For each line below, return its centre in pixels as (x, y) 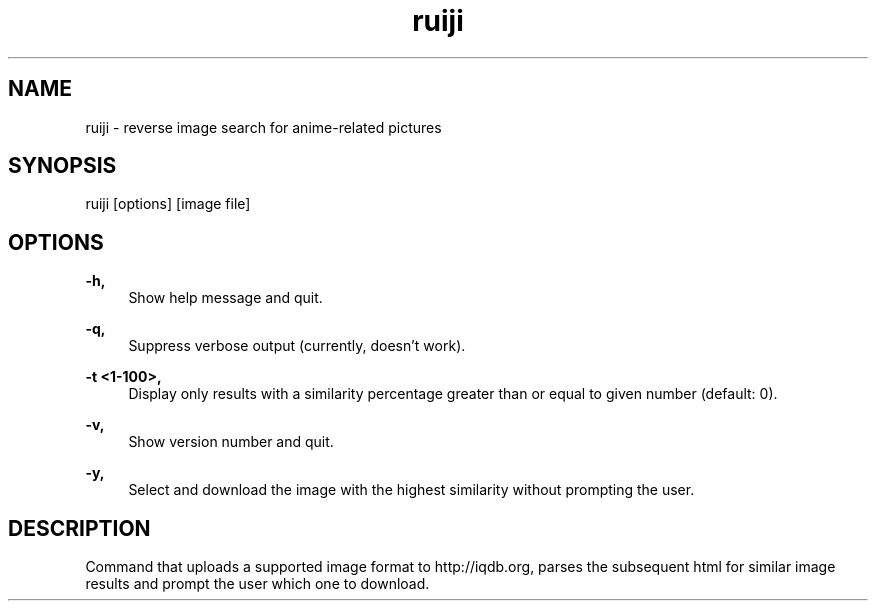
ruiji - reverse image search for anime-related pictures (263, 127)
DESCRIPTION (79, 528)
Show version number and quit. (231, 442)
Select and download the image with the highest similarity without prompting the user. (411, 490)
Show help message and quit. (225, 298)
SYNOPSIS (62, 166)
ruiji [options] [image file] (168, 204)
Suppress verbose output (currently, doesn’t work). (297, 346)
